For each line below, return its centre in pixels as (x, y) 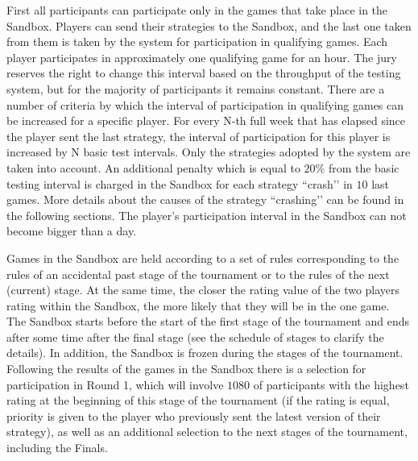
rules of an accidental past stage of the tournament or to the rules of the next (198, 274)
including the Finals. (57, 448)
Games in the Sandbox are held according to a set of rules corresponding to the (203, 257)
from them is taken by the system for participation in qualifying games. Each (197, 42)
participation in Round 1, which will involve (115, 384)
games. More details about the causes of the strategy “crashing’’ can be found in (205, 199)
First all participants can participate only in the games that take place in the (197, 10)
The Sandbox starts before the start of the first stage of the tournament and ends (208, 321)
